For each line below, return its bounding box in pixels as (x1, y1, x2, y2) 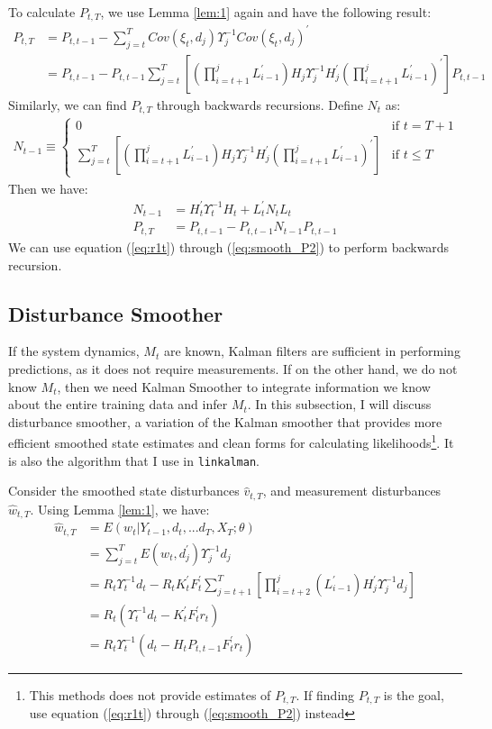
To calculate (8, 3, 76, 21)
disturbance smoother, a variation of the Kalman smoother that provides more (8, 412, 442, 431)
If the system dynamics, (8, 342, 140, 360)
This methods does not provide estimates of (29, 685, 271, 704)
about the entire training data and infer (8, 395, 228, 414)
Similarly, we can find (8, 95, 127, 114)
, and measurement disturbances (262, 481, 442, 500)
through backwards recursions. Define (156, 95, 363, 114)
